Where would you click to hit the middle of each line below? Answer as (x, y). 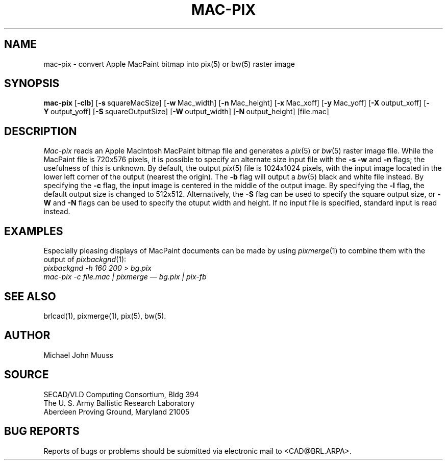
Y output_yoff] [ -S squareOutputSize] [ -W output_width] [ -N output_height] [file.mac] (186, 112)
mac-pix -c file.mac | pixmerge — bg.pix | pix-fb (125, 277)
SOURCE (27, 375)
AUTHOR (27, 336)
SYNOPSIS (32, 84)
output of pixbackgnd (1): (85, 260)
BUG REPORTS (42, 431)
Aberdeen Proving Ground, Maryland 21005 (117, 411)
